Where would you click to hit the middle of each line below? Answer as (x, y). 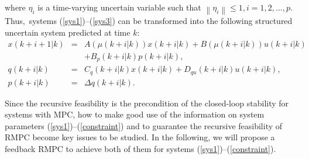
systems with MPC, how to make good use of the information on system (135, 114)
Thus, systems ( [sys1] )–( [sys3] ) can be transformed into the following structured (149, 21)
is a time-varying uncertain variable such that (119, 7)
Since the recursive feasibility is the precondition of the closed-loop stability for (147, 103)
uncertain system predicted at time (68, 32)
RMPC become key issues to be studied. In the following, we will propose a (140, 137)
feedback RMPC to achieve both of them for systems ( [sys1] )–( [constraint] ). (140, 148)
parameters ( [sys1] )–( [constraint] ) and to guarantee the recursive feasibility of (144, 125)
